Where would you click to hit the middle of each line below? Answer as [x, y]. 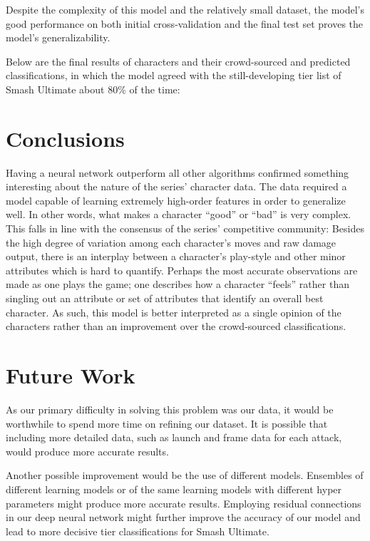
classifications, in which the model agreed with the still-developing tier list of [174, 75]
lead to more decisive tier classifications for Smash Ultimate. [138, 531]
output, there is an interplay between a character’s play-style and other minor [176, 256]
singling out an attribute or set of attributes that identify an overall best [165, 298]
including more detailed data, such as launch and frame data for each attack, [174, 437]
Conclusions [65, 138]
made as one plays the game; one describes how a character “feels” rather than [178, 284]
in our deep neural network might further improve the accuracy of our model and [183, 517]
